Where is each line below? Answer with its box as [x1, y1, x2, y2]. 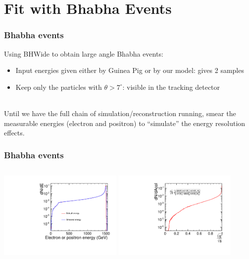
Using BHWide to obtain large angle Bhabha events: [4, 48, 163, 59]
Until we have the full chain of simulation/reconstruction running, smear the [4, 108, 236, 118]
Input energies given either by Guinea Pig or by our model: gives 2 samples [15, 65, 244, 75]
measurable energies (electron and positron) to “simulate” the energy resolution [4, 118, 246, 128]
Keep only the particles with [15, 81, 102, 92]
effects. [4, 128, 25, 138]
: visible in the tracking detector [122, 81, 220, 92]
